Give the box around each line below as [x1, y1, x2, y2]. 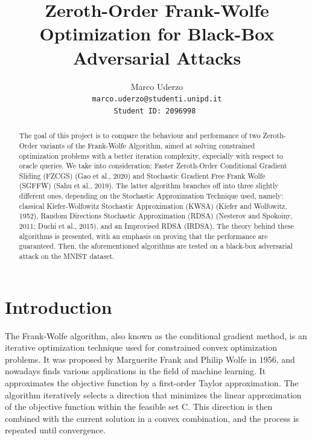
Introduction [5, 294, 112, 319]
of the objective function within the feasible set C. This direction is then [5, 400, 273, 413]
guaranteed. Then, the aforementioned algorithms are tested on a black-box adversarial [19, 241, 293, 251]
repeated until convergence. [5, 424, 106, 436]
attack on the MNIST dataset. [19, 251, 115, 261]
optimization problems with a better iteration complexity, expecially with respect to [19, 150, 284, 161]
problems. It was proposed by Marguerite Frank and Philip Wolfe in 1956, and [5, 352, 295, 365]
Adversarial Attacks [72, 45, 241, 69]
